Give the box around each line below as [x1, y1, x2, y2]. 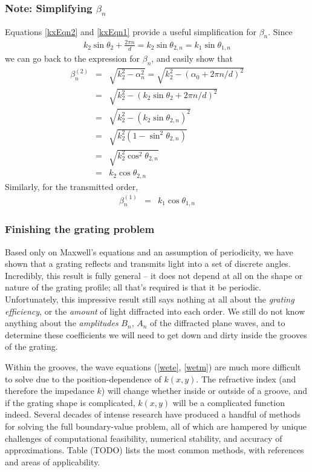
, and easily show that [151, 52, 233, 65]
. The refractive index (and [196, 372, 296, 385]
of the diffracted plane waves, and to [150, 316, 285, 329]
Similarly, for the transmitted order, [5, 180, 138, 192]
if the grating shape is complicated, [5, 396, 135, 408]
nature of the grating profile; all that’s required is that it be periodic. [5, 281, 261, 293]
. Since [268, 25, 293, 38]
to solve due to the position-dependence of [5, 372, 161, 385]
